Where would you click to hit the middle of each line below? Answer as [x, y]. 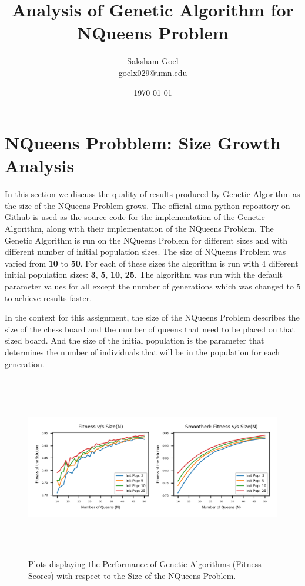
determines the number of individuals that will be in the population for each [143, 352]
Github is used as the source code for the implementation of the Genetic [135, 217]
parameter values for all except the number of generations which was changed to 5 [153, 286]
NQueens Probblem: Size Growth [143, 143]
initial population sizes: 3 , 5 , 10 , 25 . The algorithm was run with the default [144, 274]
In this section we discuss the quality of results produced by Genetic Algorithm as [152, 194]
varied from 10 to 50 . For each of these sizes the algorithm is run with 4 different [152, 263]
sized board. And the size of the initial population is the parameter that [135, 340]
